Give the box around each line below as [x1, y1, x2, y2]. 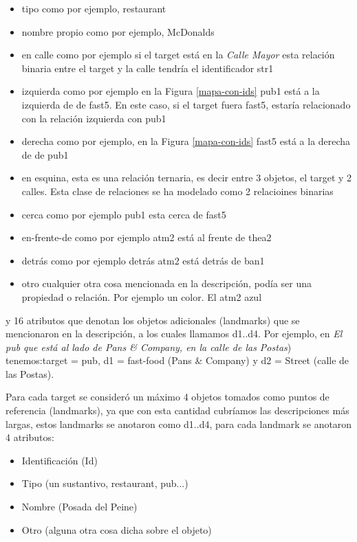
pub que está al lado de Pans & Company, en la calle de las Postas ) [6, 339, 292, 354]
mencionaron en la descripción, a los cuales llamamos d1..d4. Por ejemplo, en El [6, 326, 343, 341]
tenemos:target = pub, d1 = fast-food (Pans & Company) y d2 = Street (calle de [6, 353, 349, 368]
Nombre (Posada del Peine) [21, 499, 138, 514]
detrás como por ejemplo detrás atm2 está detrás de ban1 [21, 253, 265, 267]
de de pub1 [21, 147, 69, 161]
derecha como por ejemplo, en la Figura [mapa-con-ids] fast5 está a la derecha [21, 134, 351, 148]
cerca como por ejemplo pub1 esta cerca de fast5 [21, 207, 226, 221]
